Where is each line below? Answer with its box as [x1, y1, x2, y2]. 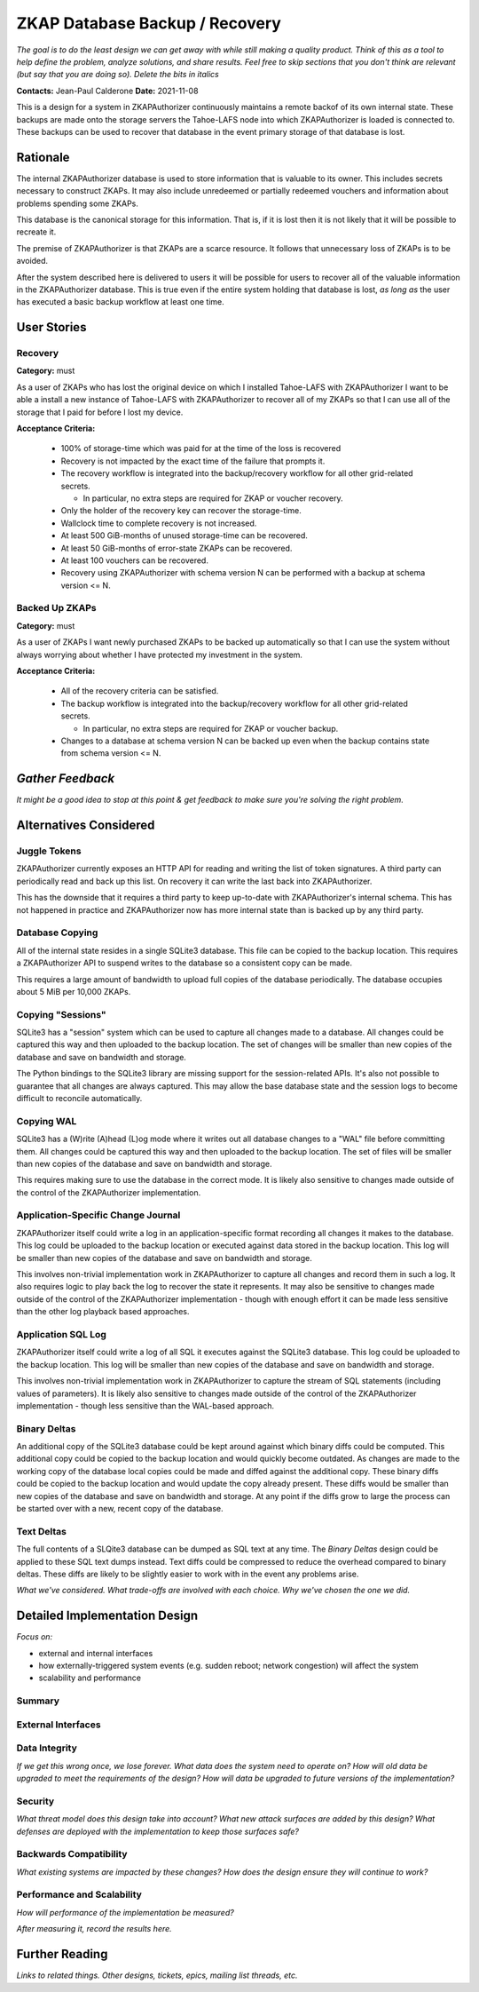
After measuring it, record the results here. [16, 1924, 172, 1934]
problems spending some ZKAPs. [16, 198, 139, 209]
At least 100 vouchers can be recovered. [60, 555, 208, 566]
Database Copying [16, 926, 98, 939]
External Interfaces [16, 1718, 101, 1731]
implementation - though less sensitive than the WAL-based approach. [16, 1400, 275, 1411]
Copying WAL [16, 1115, 77, 1127]
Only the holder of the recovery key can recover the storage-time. [60, 505, 302, 516]
